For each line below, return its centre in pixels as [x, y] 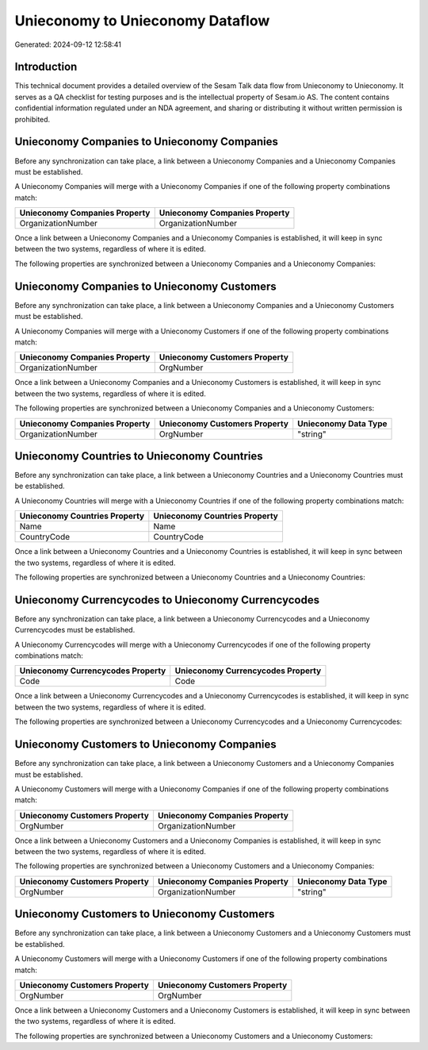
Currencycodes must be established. [75, 630]
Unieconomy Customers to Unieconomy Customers [145, 914]
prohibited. [32, 119]
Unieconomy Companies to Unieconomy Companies [147, 142]
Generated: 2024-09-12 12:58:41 [68, 44]
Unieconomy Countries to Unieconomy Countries [139, 456]
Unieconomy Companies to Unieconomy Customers [145, 286]
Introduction [46, 67]
